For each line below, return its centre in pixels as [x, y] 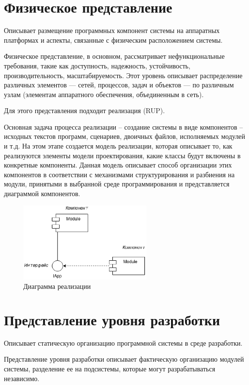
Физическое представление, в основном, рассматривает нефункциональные [114, 56]
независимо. [22, 378]
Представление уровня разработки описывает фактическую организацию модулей [124, 359]
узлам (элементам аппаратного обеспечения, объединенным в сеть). [104, 94]
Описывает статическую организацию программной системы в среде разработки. [123, 343]
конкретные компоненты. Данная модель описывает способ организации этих [118, 165]
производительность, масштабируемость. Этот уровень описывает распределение [123, 75]
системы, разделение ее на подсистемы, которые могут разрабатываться [110, 369]
